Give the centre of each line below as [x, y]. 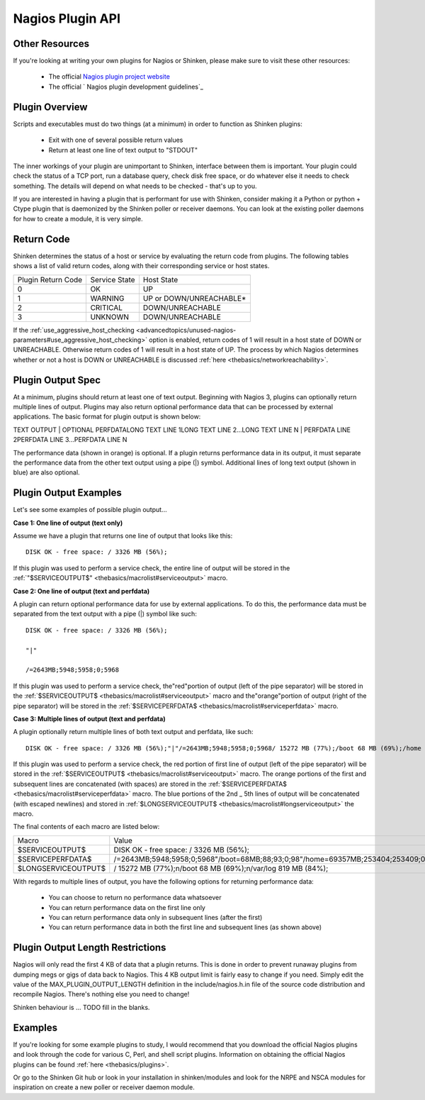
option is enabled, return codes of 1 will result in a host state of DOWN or [255, 340]
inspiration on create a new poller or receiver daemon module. [104, 1087]
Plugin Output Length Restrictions [90, 948]
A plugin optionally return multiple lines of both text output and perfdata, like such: [134, 732]
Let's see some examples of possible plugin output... [90, 510]
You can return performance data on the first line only [127, 907]
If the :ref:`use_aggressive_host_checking [74, 330]
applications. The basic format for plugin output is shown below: [107, 417]
